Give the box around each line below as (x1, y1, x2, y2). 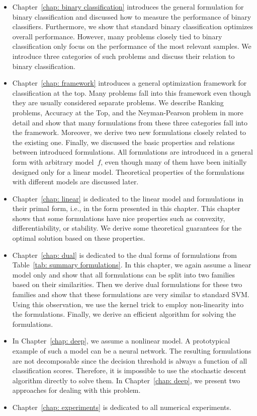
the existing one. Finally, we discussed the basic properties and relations (12, 136, 235, 147)
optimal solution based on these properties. (12, 233, 145, 243)
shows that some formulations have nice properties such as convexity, (12, 213, 225, 223)
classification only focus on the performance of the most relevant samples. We (12, 41, 251, 51)
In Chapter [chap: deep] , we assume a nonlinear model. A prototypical (12, 335, 230, 346)
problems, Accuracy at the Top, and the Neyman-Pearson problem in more (12, 107, 243, 117)
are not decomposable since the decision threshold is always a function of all (12, 355, 247, 366)
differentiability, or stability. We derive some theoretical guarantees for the (12, 223, 242, 233)
